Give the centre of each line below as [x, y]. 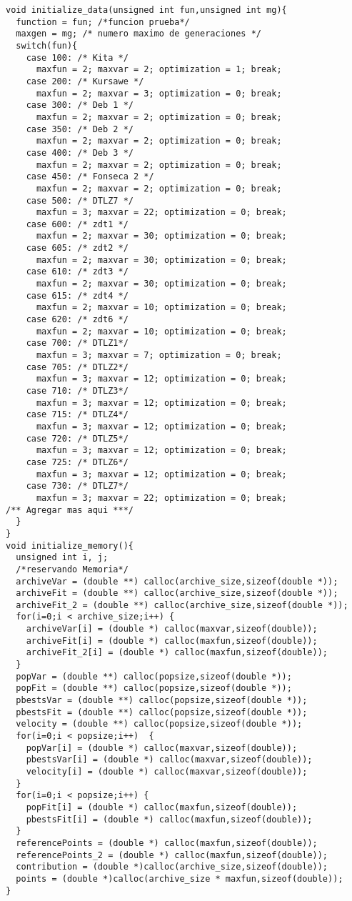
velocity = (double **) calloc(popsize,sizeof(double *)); [159, 724]
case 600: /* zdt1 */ [77, 224]
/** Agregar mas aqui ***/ [70, 510]
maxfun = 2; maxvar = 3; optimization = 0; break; [159, 93]
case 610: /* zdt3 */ [77, 272]
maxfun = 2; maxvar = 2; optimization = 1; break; [159, 70]
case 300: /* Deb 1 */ [80, 105]
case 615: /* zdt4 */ [77, 295]
